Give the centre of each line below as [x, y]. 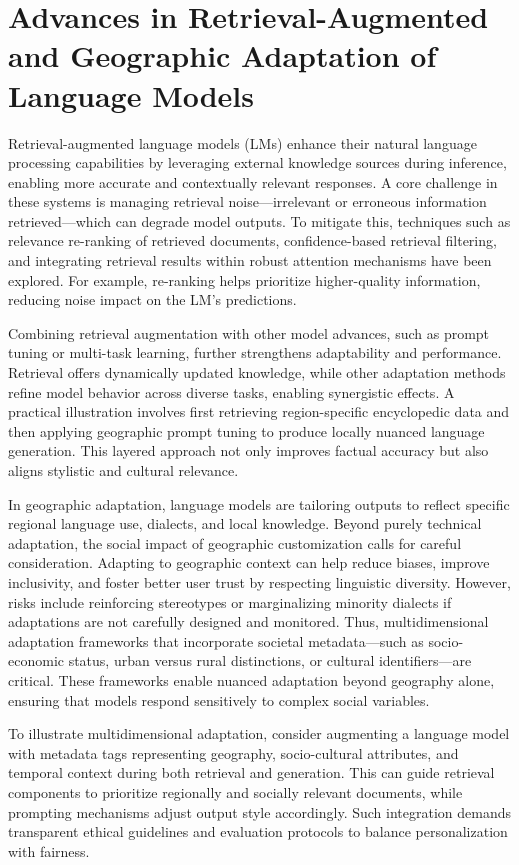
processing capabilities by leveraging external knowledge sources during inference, [257, 162]
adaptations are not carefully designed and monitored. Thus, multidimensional [248, 621]
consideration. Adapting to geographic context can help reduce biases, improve [249, 562]
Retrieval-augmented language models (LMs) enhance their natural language [242, 142]
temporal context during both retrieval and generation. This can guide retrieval [251, 772]
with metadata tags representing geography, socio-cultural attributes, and [233, 752]
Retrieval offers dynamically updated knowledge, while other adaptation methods [257, 372]
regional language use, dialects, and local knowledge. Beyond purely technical [245, 523]
